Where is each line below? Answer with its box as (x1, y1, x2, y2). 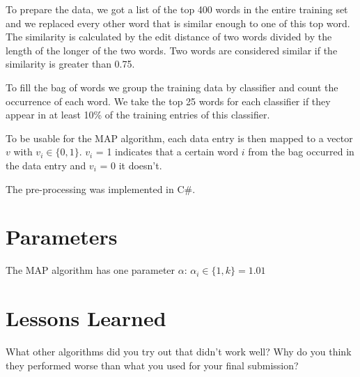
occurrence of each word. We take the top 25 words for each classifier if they (6, 93, 331, 108)
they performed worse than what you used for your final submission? (6, 357, 299, 372)
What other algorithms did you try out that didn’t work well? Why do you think (6, 344, 352, 358)
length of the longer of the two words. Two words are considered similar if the (6, 43, 338, 57)
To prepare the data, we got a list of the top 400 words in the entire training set (6, 2, 348, 16)
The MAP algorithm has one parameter (6, 263, 175, 277)
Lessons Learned (6, 304, 166, 332)
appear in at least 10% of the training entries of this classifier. (6, 107, 270, 122)
